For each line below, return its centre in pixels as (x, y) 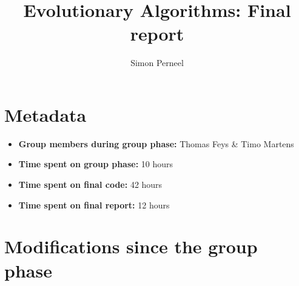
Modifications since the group (131, 246)
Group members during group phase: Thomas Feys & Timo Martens (156, 143)
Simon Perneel (157, 63)
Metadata (45, 114)
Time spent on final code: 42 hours (90, 185)
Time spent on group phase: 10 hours (96, 164)
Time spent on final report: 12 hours (94, 205)
